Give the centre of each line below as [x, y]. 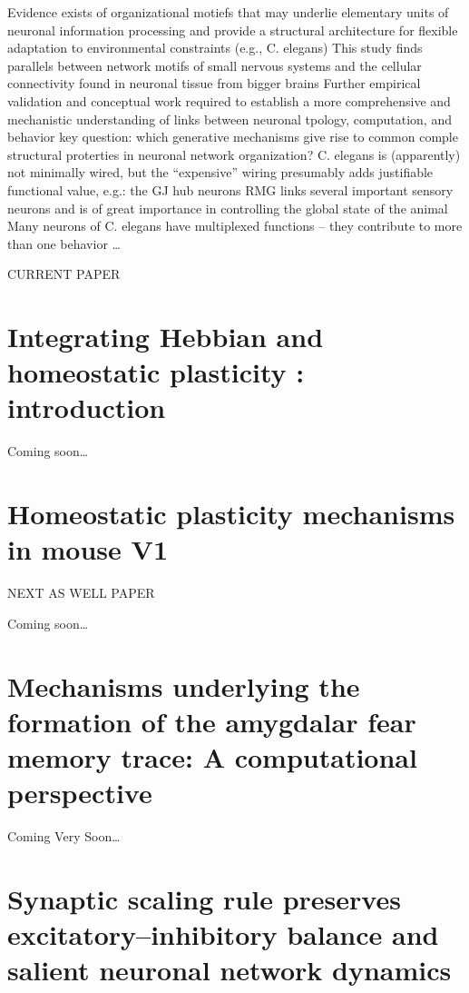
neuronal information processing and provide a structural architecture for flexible [233, 30]
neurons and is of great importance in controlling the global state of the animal [228, 208]
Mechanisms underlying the [184, 685]
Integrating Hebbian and [166, 337]
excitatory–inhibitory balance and [223, 934]
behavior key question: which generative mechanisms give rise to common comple [233, 137]
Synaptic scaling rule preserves [204, 898]
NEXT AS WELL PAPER [81, 593]
